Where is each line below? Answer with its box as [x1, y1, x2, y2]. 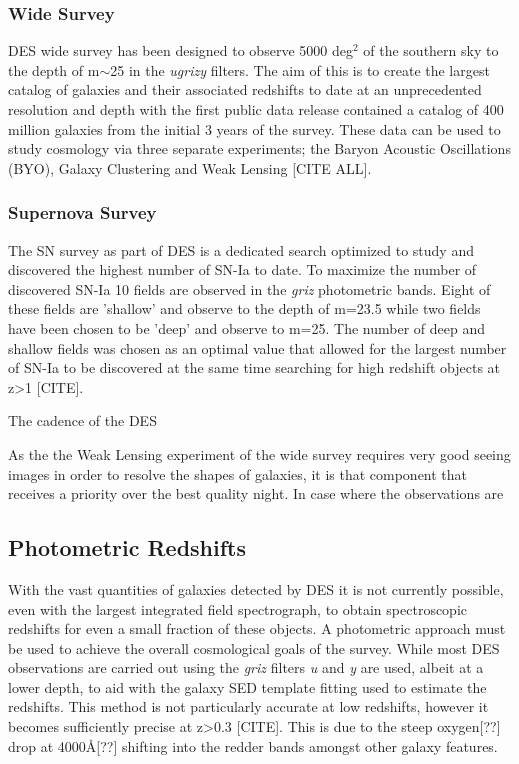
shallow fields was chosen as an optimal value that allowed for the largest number [8, 337, 507, 358]
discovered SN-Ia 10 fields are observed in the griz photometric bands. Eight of [8, 278, 491, 299]
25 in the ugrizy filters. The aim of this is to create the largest [110, 59, 490, 80]
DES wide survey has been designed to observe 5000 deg [8, 40, 353, 61]
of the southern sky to [363, 40, 499, 61]
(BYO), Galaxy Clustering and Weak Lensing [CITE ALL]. [8, 157, 372, 178]
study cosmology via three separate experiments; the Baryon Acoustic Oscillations [8, 138, 511, 159]
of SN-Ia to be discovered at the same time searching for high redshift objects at [8, 357, 501, 378]
